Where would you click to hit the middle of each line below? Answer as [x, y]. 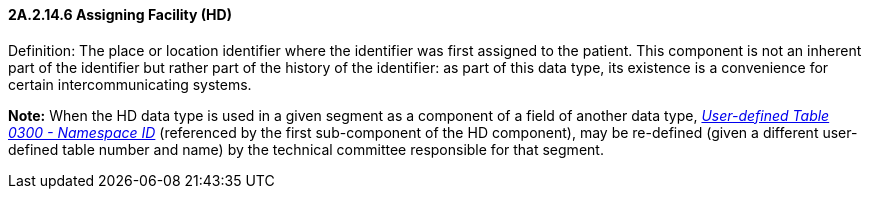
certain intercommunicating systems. [130, 84]
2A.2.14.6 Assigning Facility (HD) [120, 14]
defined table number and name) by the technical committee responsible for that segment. [306, 149]
